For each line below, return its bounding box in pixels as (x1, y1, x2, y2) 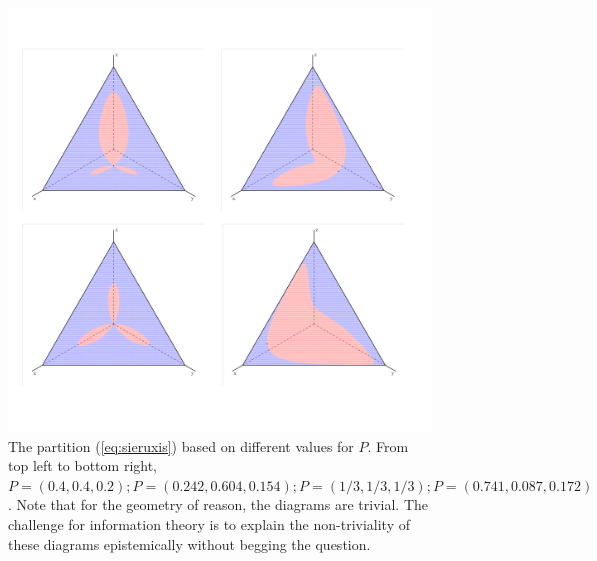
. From (367, 435, 409, 456)
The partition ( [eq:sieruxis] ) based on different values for (8, 435, 354, 456)
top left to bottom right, (8, 455, 158, 476)
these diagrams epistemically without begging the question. (8, 533, 371, 554)
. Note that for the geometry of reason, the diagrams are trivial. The (8, 494, 428, 515)
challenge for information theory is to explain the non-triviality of (8, 513, 411, 534)
